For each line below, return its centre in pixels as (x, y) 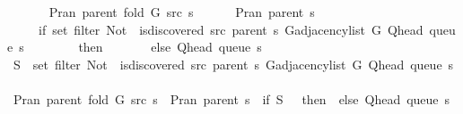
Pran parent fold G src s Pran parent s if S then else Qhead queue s (231, 98)
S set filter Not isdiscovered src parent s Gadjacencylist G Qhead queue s (233, 64)
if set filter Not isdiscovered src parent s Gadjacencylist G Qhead (231, 29)
